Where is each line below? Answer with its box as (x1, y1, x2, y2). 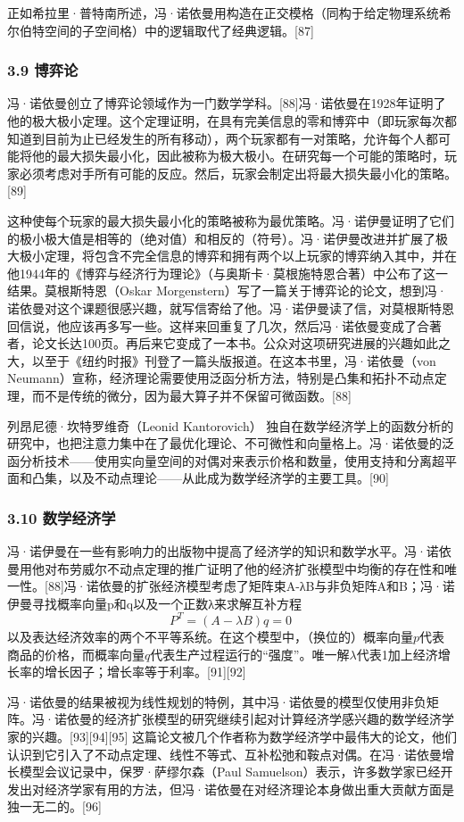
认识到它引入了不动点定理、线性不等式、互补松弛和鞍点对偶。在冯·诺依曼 (7, 744, 442, 763)
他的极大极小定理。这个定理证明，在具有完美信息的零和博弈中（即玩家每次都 (7, 112, 457, 129)
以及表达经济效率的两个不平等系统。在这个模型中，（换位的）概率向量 (7, 627, 413, 645)
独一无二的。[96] (7, 797, 102, 816)
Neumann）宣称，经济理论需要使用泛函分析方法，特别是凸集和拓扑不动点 (7, 369, 435, 387)
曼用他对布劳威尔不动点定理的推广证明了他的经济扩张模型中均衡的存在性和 (7, 559, 444, 577)
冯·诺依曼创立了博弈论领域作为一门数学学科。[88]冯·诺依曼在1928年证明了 (7, 94, 446, 112)
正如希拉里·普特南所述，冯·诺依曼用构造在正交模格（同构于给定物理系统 (7, 4, 439, 21)
